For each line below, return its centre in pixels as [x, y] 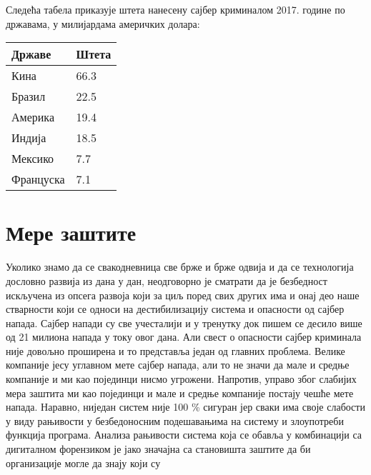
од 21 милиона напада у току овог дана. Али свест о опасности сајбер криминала [184, 337]
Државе [31, 54]
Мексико [33, 159]
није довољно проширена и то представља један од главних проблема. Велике [175, 350]
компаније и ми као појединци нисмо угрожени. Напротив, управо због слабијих [181, 379]
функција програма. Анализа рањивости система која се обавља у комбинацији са [184, 435]
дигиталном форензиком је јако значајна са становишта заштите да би [158, 449]
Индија [29, 138]
